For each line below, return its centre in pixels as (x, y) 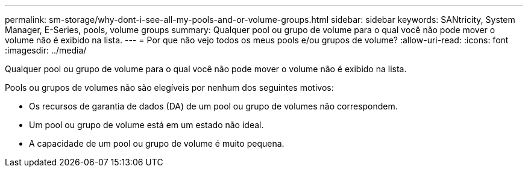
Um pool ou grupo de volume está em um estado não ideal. (146, 125)
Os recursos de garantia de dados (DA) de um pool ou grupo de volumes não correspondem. (213, 106)
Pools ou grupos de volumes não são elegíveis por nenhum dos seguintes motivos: (169, 88)
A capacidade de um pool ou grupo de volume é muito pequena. (157, 143)
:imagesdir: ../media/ (46, 50)
